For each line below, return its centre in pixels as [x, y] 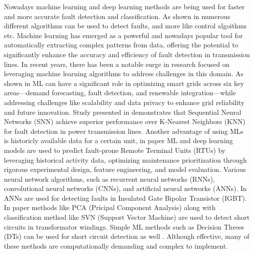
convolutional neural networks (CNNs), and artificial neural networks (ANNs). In [126, 188]
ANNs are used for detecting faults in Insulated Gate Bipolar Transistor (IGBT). [126, 198]
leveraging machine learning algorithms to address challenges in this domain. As [124, 74]
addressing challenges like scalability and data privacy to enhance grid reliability [124, 102]
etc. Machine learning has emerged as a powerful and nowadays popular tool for [124, 35]
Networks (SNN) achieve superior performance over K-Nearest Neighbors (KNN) [125, 121]
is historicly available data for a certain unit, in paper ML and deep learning [118, 140]
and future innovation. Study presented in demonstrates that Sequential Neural [123, 112]
